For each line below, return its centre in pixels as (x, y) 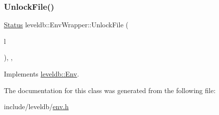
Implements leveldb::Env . (42, 74)
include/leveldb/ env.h (36, 106)
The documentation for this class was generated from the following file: (110, 90)
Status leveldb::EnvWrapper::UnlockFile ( (66, 25)
